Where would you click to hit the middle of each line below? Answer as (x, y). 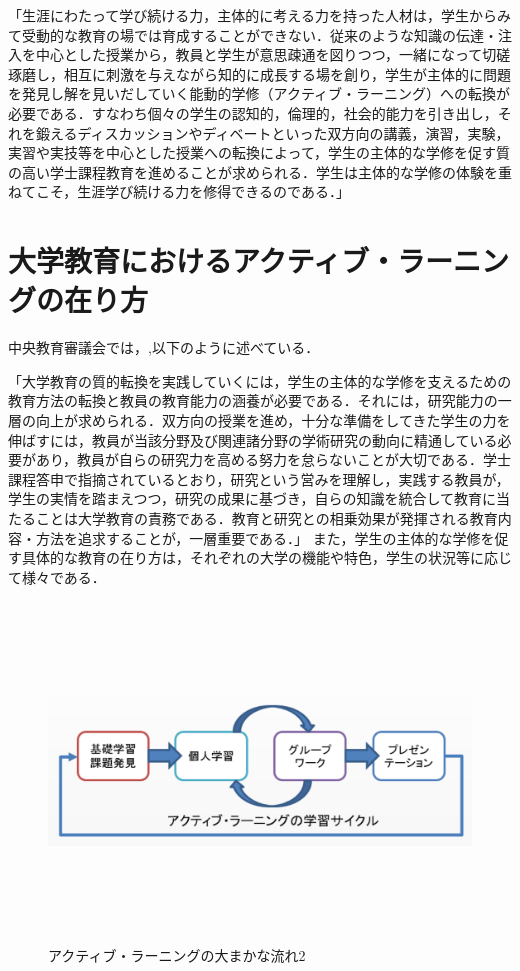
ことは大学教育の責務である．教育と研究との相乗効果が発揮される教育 (266, 518)
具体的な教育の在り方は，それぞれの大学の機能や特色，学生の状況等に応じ (266, 557)
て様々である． (57, 576)
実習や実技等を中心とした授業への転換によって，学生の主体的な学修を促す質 (259, 152)
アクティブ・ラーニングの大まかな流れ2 (177, 955)
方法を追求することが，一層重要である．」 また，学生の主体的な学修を (265, 537)
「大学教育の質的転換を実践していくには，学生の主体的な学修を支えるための (260, 380)
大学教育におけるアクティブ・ (202, 260)
